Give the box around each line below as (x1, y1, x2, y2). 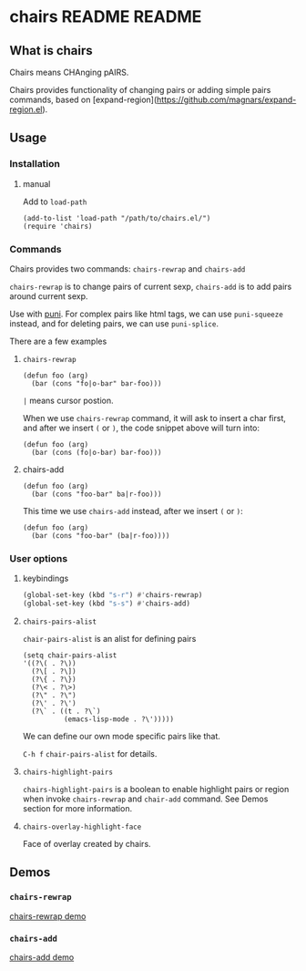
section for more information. (22, 803, 133, 814)
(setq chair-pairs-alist (22, 651, 117, 660)
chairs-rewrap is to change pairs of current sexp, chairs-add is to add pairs (9, 281, 292, 292)
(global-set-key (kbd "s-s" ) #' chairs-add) (22, 599, 191, 608)
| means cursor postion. (22, 395, 114, 406)
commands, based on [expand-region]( (9, 94, 158, 105)
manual (22, 178, 51, 189)
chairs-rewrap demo (9, 910, 87, 922)
